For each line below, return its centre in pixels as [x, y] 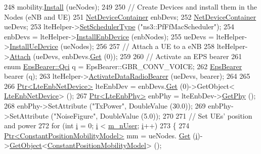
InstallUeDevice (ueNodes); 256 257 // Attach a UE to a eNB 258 [112, 46]
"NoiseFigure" [75, 115]
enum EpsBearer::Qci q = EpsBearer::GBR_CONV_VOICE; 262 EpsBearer [123, 66]
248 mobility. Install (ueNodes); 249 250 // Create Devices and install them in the [130, 7]
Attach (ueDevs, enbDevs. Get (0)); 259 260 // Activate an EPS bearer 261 [126, 56]
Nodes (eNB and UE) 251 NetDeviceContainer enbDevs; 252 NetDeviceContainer [130, 16]
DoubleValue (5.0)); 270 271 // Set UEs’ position [176, 115]
